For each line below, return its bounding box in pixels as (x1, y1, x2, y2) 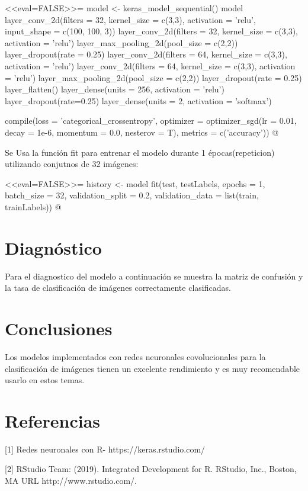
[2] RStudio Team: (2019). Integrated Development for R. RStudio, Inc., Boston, (5, 463, 297, 475)
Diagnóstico (5, 235, 102, 259)
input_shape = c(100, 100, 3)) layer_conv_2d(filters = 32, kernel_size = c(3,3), (5, 25, 299, 37)
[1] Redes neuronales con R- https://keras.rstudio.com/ (5, 442, 206, 455)
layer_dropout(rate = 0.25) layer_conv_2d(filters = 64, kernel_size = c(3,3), (5, 48, 287, 60)
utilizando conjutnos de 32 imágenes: (5, 158, 139, 170)
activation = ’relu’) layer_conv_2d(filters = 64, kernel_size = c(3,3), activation (5, 59, 296, 72)
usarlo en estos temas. (5, 374, 85, 386)
